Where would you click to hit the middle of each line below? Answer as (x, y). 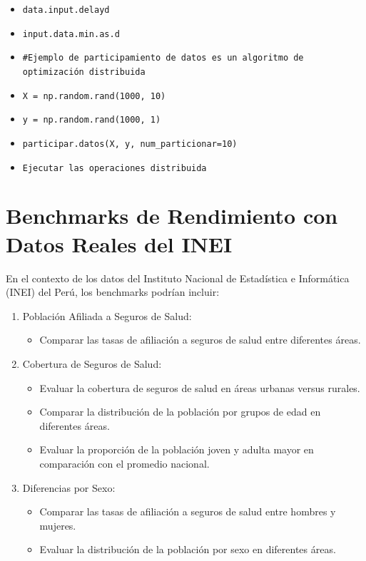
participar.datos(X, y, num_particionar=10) (130, 144)
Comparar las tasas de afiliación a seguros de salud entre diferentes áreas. (200, 340)
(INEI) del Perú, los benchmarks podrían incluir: (113, 292)
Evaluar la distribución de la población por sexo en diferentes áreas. (188, 549)
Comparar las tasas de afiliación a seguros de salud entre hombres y (188, 511)
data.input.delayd (66, 10)
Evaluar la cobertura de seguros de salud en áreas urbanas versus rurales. (200, 387)
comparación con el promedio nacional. (124, 463)
